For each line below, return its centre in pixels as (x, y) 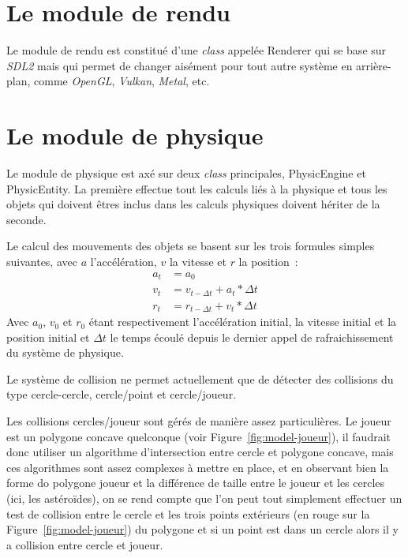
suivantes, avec (42, 261)
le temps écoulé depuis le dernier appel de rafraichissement (252, 337)
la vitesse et (198, 261)
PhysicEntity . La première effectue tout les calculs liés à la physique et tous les (197, 188)
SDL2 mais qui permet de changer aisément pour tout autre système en (180, 65)
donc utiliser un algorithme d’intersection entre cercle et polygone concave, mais (200, 452)
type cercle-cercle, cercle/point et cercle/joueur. (122, 394)
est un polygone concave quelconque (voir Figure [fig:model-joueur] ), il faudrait (198, 436)
